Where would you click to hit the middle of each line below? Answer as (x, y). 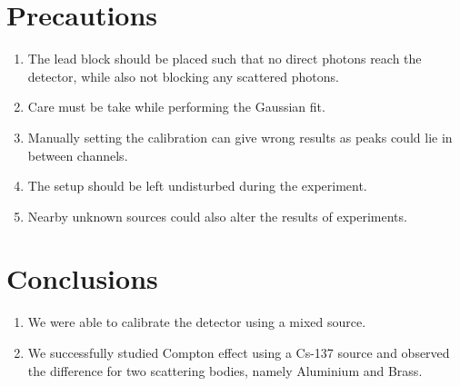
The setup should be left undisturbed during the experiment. (197, 186)
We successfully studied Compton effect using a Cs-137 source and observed (239, 352)
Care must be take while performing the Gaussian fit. (176, 107)
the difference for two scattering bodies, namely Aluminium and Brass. (225, 370)
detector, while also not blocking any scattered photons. (183, 76)
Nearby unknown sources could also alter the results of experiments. (217, 216)
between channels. (78, 155)
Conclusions (82, 278)
